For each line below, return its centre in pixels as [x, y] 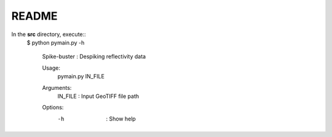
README [34, 16]
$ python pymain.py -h [56, 42]
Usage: [51, 68]
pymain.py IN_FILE [81, 76]
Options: [53, 108]
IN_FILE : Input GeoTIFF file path [98, 96]
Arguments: [57, 87]
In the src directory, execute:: [49, 34]
